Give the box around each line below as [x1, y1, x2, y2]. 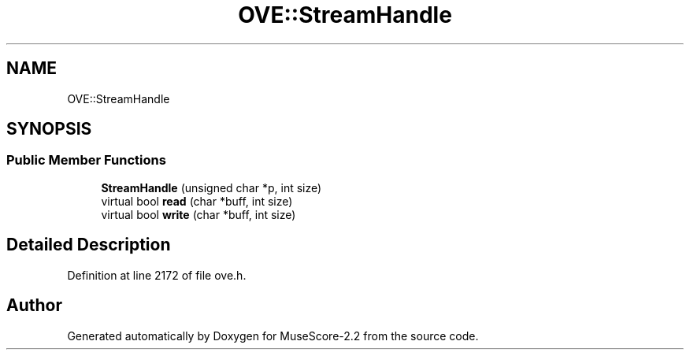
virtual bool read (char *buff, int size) [101, 194, 293, 208]
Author [6, 295, 62, 316]
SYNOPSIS [6, 119, 92, 139]
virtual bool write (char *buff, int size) [101, 207, 296, 221]
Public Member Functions [6, 152, 166, 169]
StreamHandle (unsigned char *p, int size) [101, 180, 322, 195]
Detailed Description [6, 235, 171, 255]
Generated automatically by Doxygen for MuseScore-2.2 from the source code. [67, 328, 479, 343]
